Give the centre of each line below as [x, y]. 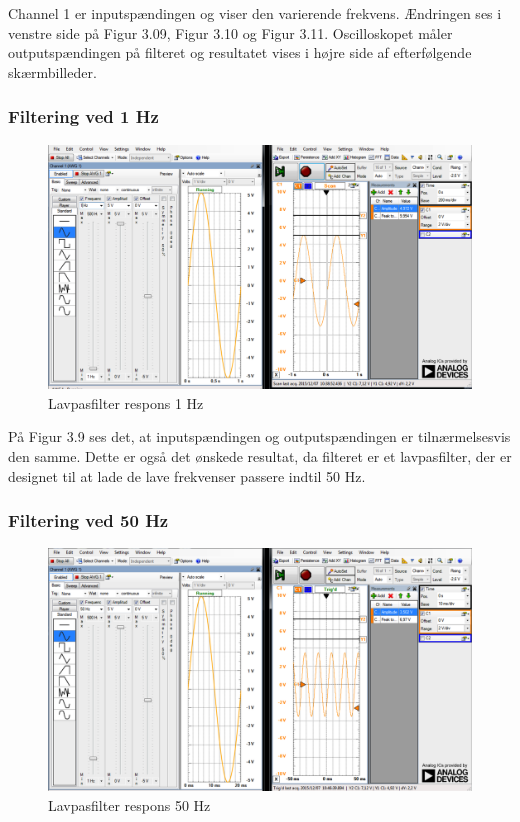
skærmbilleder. [52, 71]
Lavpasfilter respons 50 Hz [129, 804]
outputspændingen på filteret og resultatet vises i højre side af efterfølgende [240, 52]
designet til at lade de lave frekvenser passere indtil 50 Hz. [187, 475]
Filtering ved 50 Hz [88, 520]
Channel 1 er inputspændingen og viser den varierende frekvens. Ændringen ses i [255, 13]
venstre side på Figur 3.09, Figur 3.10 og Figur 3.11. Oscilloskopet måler [230, 32]
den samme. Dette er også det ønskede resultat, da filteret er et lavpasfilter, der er [260, 456]
